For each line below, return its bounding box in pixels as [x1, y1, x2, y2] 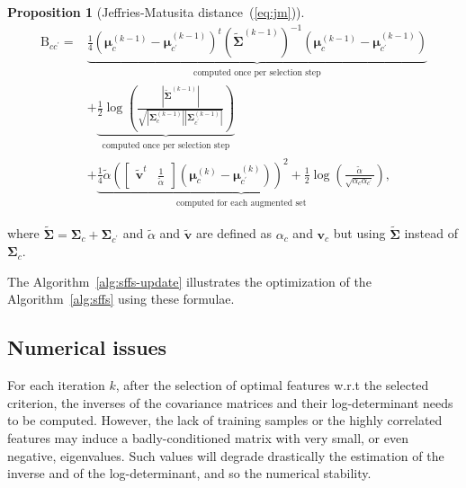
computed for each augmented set [175, 198, 307, 208]
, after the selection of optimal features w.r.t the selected [115, 376, 429, 395]
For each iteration [7, 376, 105, 395]
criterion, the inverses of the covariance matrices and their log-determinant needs [7, 393, 453, 412]
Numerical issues [7, 333, 167, 361]
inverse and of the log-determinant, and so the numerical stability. [7, 464, 372, 483]
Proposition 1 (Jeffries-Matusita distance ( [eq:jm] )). [7, 3, 305, 21]
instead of [404, 224, 459, 243]
